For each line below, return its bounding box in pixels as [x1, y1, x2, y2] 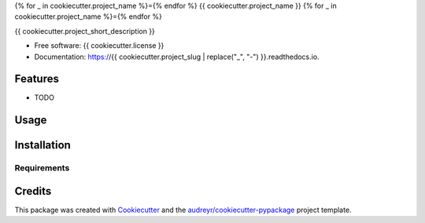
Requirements [14, 163, 70, 174]
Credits [14, 185, 52, 198]
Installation [14, 138, 71, 152]
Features [14, 72, 59, 86]
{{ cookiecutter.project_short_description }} [14, 26, 155, 35]
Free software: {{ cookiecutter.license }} [34, 41, 164, 50]
